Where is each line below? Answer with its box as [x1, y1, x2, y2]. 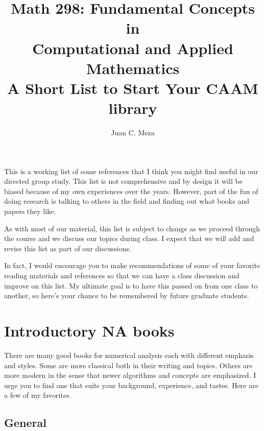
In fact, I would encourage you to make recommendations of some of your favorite [4, 260, 260, 271]
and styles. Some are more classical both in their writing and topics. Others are [4, 360, 253, 370]
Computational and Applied [32, 37, 233, 58]
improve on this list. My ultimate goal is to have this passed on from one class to [4, 280, 258, 291]
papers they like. [4, 206, 56, 217]
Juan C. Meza [111, 127, 155, 138]
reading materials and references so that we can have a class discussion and [4, 270, 239, 280]
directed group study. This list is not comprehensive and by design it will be [4, 176, 243, 186]
